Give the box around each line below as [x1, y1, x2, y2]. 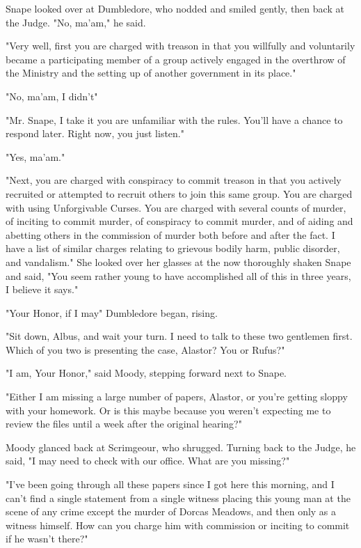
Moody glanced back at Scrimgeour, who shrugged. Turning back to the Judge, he [6, 439, 356, 454]
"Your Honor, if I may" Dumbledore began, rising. [6, 305, 218, 320]
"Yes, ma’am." [6, 149, 65, 164]
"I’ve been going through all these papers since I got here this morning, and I [6, 477, 335, 492]
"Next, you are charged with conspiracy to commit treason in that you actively [6, 173, 342, 187]
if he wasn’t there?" [6, 531, 88, 546]
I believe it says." [6, 282, 79, 297]
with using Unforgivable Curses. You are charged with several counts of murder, [6, 200, 346, 214]
